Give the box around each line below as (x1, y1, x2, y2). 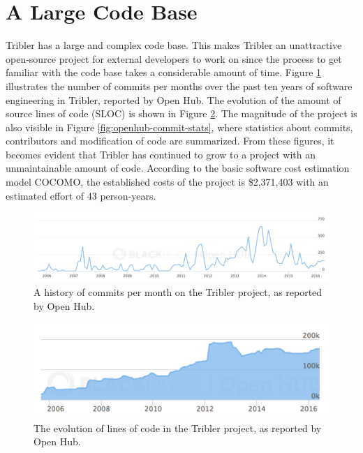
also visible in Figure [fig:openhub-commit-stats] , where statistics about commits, (6, 119, 353, 134)
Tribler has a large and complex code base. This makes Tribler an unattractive (6, 38, 342, 52)
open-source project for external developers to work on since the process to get (6, 51, 342, 66)
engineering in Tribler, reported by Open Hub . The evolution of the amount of (6, 92, 341, 107)
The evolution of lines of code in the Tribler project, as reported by (34, 420, 322, 435)
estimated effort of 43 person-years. (6, 188, 156, 202)
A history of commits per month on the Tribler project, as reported (34, 285, 323, 299)
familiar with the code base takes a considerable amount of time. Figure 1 (6, 65, 322, 80)
